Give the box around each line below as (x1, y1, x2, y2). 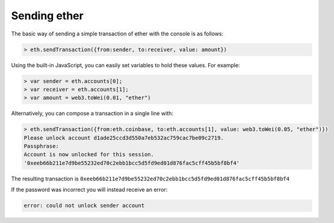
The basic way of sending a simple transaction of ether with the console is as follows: (11, 30, 224, 37)
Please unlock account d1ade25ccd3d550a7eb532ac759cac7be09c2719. (23, 134, 224, 141)
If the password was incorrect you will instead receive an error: (11, 186, 168, 194)
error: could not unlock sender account (23, 202, 144, 209)
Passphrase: (23, 143, 60, 150)
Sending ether (11, 9, 84, 22)
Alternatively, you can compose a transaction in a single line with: (11, 110, 174, 117)
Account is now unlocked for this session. (23, 151, 155, 158)
